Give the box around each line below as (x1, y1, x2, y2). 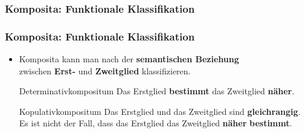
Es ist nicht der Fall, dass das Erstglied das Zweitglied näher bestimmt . (19, 117, 292, 129)
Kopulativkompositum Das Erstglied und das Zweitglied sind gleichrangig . (19, 105, 301, 117)
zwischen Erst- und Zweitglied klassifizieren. (19, 64, 191, 77)
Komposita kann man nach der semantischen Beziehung (19, 53, 239, 65)
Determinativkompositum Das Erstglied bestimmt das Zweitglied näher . (19, 85, 295, 97)
